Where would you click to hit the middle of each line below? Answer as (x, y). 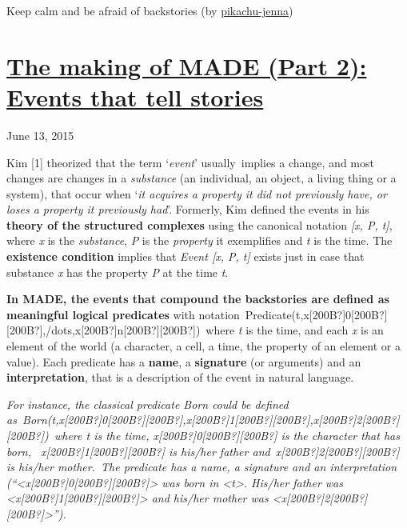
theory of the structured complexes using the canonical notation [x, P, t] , (200, 224)
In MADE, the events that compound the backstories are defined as (198, 299)
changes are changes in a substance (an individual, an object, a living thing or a (202, 178)
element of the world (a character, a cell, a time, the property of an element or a (203, 346)
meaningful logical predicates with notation (123, 314)
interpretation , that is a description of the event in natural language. (180, 377)
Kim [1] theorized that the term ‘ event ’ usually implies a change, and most (190, 162)
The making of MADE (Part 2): (187, 65)
